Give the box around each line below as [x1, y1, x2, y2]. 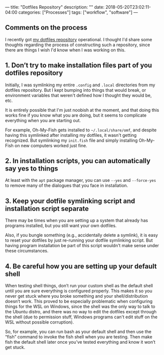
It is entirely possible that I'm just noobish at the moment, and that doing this [5, 107, 159, 113]
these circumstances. [5, 248, 49, 254]
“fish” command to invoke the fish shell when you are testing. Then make [5, 334, 153, 340]
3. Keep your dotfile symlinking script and [5, 197, 136, 205]
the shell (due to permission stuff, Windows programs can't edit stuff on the [5, 314, 158, 320]
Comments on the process [5, 24, 88, 32]
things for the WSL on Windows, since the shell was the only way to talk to [5, 304, 156, 309]
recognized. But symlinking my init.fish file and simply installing [5, 137, 138, 143]
